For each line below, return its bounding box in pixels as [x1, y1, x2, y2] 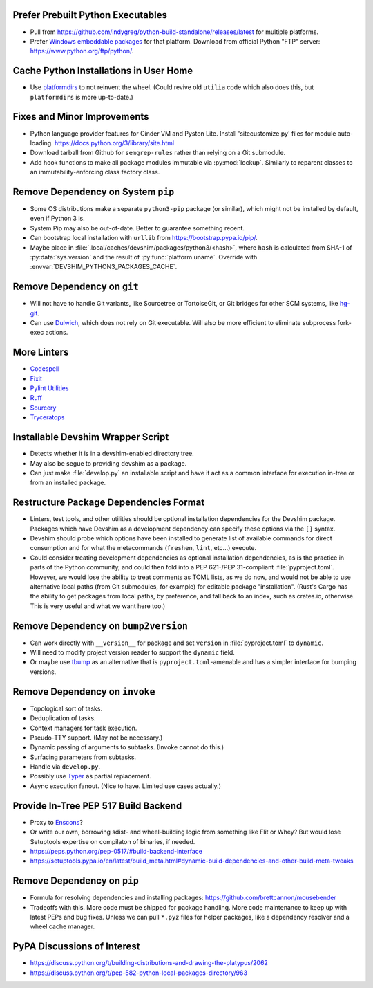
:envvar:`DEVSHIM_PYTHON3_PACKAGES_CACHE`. [30, 263, 178, 271]
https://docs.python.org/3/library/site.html [54, 138, 175, 147]
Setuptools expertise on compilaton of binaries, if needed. [30, 837, 195, 845]
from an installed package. [30, 478, 106, 487]
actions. [45, 329, 68, 337]
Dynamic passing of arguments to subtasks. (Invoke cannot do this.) [30, 743, 224, 751]
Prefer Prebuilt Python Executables [12, 9, 167, 21]
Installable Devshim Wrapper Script [12, 431, 169, 443]
